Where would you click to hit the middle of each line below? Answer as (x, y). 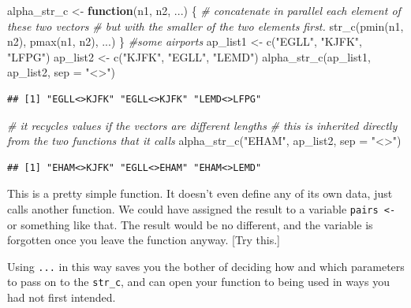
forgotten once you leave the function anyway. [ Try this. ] (144, 240)
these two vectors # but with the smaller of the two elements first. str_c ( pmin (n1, (205, 26)
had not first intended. (62, 297)
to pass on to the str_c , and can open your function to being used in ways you (198, 282)
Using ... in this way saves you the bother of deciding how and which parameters (206, 266)
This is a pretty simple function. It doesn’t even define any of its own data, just (200, 193)
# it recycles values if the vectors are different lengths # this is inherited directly (202, 125)
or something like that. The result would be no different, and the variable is (190, 224)
